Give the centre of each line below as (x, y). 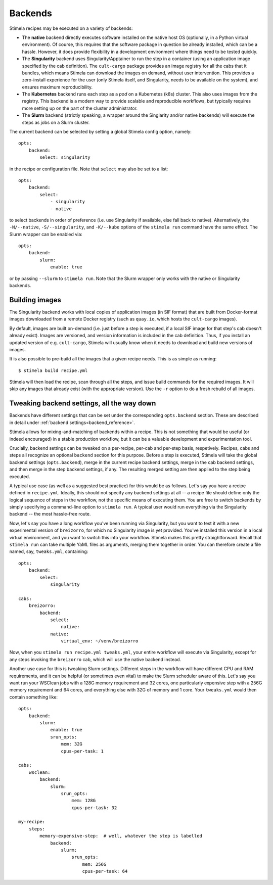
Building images (35, 300)
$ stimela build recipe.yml (53, 370)
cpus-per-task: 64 (105, 871)
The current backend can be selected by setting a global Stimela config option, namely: (101, 132)
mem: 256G (94, 864)
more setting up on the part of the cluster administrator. (80, 108)
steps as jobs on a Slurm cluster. (56, 122)
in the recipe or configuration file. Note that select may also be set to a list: (89, 169)
